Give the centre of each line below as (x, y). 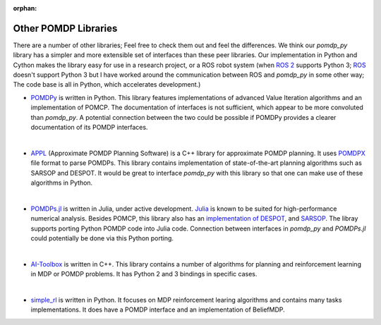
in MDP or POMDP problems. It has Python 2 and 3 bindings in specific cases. (144, 274)
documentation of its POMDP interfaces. (89, 128)
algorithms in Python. (62, 183)
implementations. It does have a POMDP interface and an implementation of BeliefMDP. (158, 309)
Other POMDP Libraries (65, 28)
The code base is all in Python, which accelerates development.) (107, 85)
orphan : (25, 8)
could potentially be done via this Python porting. (102, 238)
